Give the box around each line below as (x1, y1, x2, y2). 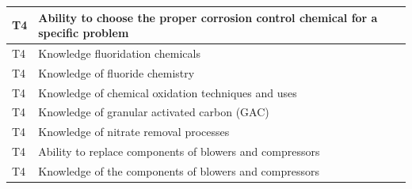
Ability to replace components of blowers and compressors (38, 143, 320, 160)
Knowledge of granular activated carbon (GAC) (38, 104, 269, 120)
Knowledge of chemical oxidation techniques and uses (38, 84, 297, 100)
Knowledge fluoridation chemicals (38, 44, 200, 61)
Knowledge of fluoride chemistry (38, 64, 195, 81)
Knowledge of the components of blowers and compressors (38, 163, 319, 179)
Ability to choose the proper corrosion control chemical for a (38, 9, 378, 25)
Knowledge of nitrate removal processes (38, 123, 230, 140)
